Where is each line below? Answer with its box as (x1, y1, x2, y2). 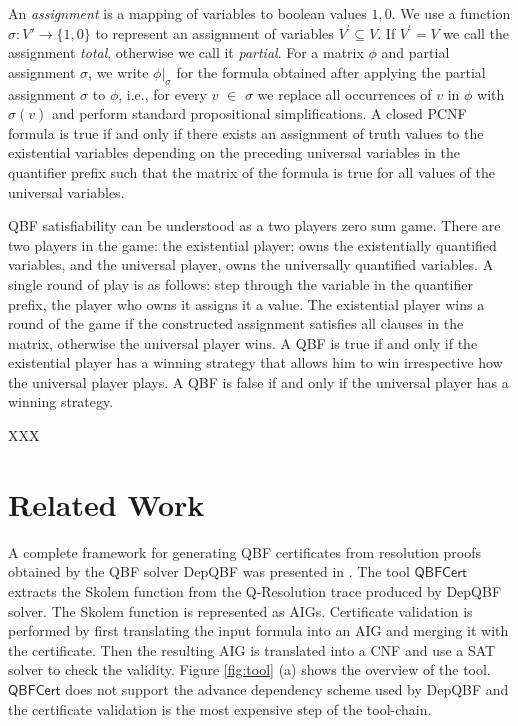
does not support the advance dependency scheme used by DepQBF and (65, 678, 509, 699)
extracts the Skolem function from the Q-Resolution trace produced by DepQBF (8, 580, 502, 601)
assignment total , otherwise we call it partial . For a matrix (8, 42, 364, 63)
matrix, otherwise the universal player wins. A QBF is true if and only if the (8, 332, 478, 353)
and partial (381, 42, 450, 63)
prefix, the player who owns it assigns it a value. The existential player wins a (8, 293, 485, 314)
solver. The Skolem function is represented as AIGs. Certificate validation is (8, 600, 473, 621)
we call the (443, 22, 510, 43)
